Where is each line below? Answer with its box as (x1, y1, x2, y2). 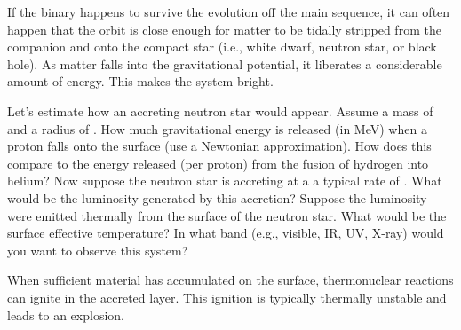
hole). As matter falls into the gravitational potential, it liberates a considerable (7, 54, 442, 73)
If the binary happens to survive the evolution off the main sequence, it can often (7, 3, 450, 20)
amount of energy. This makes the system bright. (7, 72, 274, 90)
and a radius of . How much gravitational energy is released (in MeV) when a (7, 119, 427, 137)
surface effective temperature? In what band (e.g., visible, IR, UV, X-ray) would (7, 224, 444, 242)
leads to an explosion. (7, 305, 124, 324)
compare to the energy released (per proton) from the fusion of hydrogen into (7, 153, 429, 172)
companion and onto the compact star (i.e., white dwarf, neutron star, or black (7, 37, 437, 56)
